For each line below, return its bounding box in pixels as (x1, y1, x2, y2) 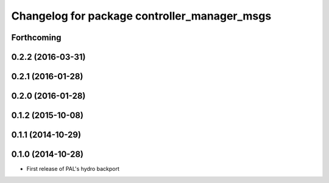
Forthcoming (11, 32, 62, 43)
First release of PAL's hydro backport (26, 165, 120, 173)
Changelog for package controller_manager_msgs (11, 9, 272, 23)
